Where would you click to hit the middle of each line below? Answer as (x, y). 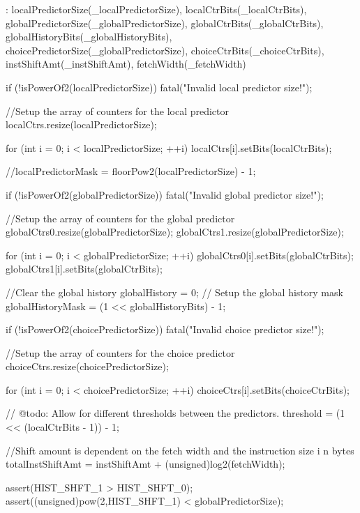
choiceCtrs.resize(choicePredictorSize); (87, 366)
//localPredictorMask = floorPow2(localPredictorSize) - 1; (131, 171)
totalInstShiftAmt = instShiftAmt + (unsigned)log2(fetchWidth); (145, 464)
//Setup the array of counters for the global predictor (120, 218)
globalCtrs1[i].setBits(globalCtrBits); (84, 269)
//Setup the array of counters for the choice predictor (120, 352)
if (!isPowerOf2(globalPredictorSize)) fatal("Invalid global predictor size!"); (165, 194)
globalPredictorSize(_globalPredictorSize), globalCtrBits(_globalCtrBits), (165, 23)
